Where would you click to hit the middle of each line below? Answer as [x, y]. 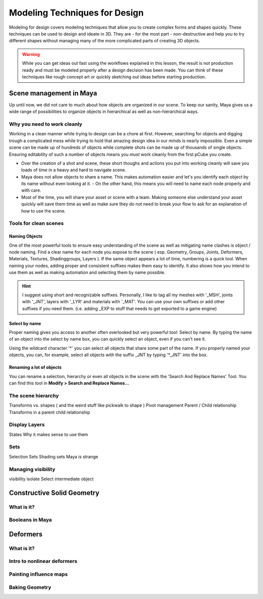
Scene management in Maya [53, 93]
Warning [31, 54]
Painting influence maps [38, 574]
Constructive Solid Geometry [54, 493]
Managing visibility [32, 469]
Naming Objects [26, 236]
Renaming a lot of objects [35, 367]
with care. [31, 190]
